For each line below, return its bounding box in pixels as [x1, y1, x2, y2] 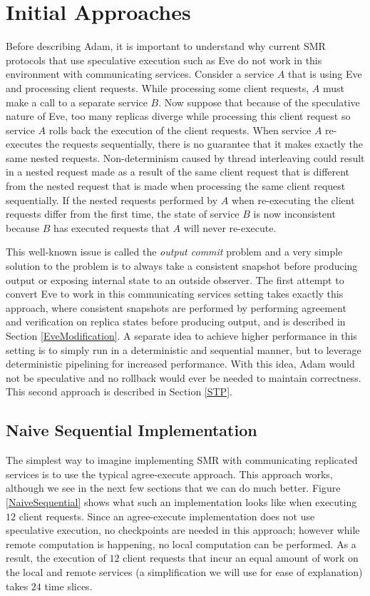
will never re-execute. [183, 220, 277, 235]
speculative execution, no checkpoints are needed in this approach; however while [6, 522, 360, 537]
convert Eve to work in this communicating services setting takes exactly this [6, 286, 344, 301]
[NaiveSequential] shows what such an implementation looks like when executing [6, 494, 357, 509]
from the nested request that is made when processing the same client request [6, 178, 346, 193]
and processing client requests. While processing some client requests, [6, 80, 309, 95]
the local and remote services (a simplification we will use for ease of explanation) [6, 564, 363, 579]
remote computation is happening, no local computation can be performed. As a [6, 536, 356, 551]
